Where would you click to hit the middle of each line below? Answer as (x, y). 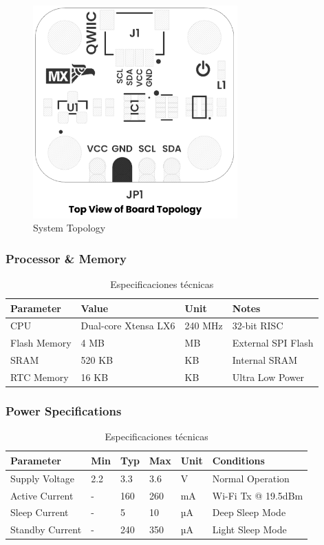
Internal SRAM (265, 360)
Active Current (42, 495)
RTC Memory (40, 377)
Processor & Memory (66, 258)
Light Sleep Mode (249, 529)
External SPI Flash (273, 343)
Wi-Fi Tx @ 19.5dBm (258, 495)
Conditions (238, 460)
